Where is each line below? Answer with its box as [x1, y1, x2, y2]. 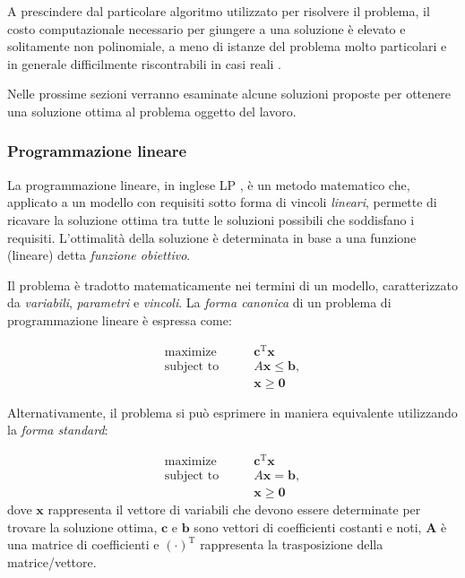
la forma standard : [7, 420, 108, 439]
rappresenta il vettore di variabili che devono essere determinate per [47, 500, 421, 519]
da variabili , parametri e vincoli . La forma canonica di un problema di [7, 293, 392, 312]
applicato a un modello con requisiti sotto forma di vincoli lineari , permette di [7, 193, 437, 211]
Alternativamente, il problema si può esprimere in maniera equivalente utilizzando [7, 402, 458, 421]
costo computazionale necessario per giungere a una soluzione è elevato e [7, 19, 406, 38]
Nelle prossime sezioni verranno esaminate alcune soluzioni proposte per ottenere [7, 84, 451, 103]
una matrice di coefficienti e [7, 535, 159, 554]
